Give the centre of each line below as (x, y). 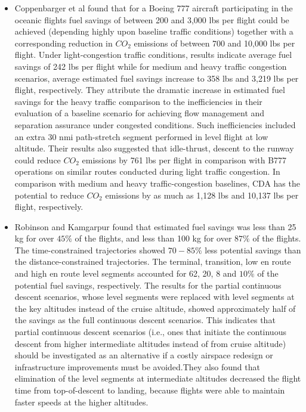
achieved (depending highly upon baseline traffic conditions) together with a (154, 31)
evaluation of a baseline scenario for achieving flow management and (140, 113)
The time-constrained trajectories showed (90, 250)
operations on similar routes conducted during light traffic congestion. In (147, 171)
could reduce (38, 159)
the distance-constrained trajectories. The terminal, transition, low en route (153, 261)
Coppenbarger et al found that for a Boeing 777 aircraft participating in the (154, 8)
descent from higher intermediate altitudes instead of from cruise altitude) (150, 343)
